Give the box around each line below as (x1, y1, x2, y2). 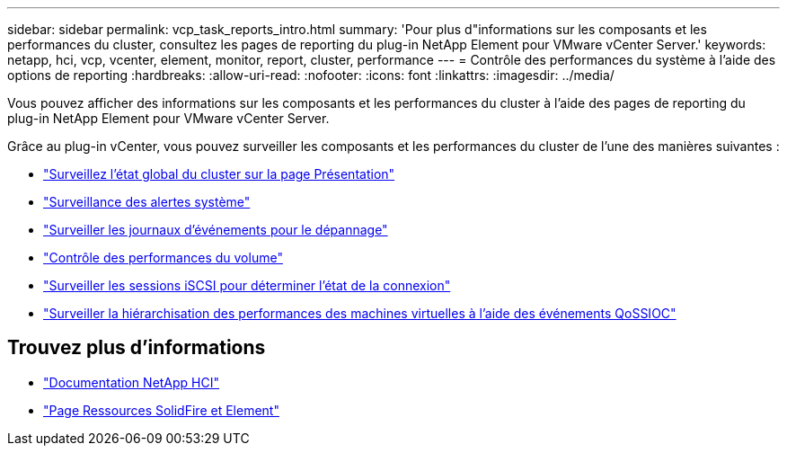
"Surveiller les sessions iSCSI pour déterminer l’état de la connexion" (43, 278, 451, 293)
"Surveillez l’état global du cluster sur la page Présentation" (43, 166, 395, 182)
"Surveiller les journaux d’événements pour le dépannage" (43, 222, 388, 237)
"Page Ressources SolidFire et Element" (43, 402, 279, 418)
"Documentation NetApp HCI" (43, 374, 220, 390)
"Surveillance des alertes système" (43, 194, 251, 209)
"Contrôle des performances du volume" (43, 250, 283, 265)
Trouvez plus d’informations (7, 336, 266, 360)
